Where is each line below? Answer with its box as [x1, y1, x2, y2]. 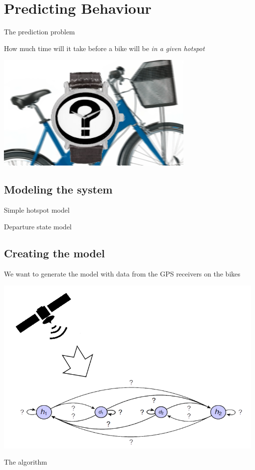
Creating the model [4, 245, 105, 260]
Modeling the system [4, 182, 113, 197]
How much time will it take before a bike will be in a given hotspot [4, 43, 205, 53]
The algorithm [4, 457, 47, 467]
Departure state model [4, 221, 72, 231]
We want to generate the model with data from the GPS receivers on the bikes [4, 268, 241, 278]
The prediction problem [4, 27, 75, 37]
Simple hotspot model [4, 205, 70, 215]
